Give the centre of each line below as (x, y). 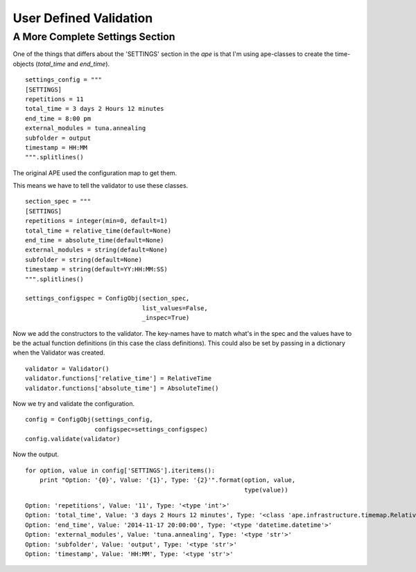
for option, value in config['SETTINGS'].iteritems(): (120, 470)
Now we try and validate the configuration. (74, 403)
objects (24, 64)
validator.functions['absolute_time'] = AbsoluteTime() (122, 388)
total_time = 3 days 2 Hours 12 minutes (95, 109)
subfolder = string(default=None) (84, 259)
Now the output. (36, 454)
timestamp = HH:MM (57, 148)
